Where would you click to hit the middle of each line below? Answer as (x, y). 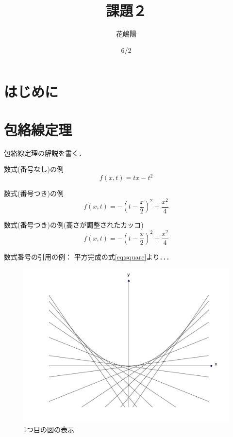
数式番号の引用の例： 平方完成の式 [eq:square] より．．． (89, 256)
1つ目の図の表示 (49, 429)
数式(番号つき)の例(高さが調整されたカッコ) (74, 225)
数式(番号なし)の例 (34, 169)
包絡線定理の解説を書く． (45, 153)
